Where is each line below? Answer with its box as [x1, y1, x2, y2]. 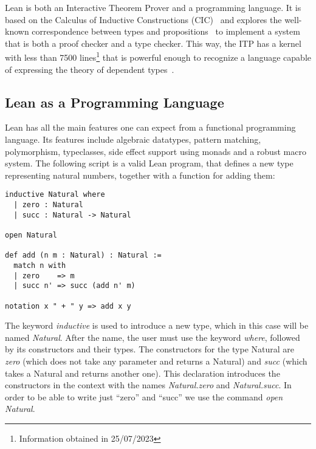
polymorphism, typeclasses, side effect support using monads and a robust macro [5, 145, 306, 157]
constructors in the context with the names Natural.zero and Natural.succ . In [5, 379, 292, 391]
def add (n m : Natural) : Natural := [5, 251, 162, 260]
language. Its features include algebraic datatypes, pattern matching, [5, 133, 261, 146]
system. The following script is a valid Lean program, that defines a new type [5, 157, 294, 170]
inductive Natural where [5, 190, 105, 199]
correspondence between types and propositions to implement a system [32, 25, 300, 38]
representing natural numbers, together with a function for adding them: [5, 168, 275, 181]
